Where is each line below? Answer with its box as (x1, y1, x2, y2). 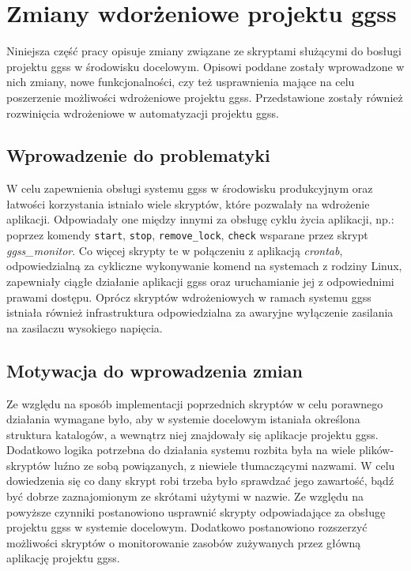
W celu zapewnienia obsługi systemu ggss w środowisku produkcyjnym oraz (6, 180, 373, 197)
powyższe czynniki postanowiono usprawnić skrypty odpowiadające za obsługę (6, 503, 386, 520)
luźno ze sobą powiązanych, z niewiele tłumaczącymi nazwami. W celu (54, 456, 395, 473)
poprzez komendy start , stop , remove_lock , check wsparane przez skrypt (6, 227, 368, 243)
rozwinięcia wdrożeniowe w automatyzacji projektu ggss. (6, 104, 279, 121)
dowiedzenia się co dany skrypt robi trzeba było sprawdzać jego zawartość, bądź (6, 472, 394, 489)
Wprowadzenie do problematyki (6, 143, 270, 167)
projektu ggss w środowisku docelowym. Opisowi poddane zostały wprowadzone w (6, 58, 405, 74)
